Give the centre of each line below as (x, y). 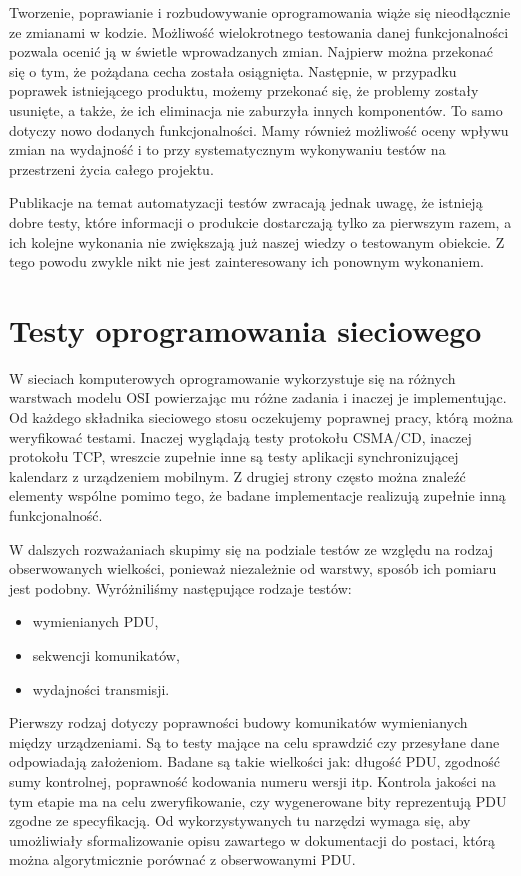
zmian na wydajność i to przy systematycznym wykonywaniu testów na (227, 149)
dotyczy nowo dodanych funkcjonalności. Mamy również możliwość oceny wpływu (259, 129)
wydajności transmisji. (101, 688)
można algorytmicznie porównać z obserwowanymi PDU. (182, 859)
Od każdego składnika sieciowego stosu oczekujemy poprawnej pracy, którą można (261, 417)
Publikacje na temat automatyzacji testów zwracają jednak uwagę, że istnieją (246, 202)
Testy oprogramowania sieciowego (245, 329)
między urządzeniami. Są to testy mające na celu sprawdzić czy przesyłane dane (254, 741)
